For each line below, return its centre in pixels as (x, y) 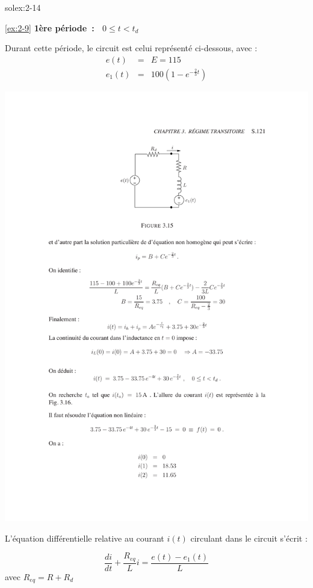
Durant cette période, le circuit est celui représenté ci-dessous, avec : (131, 48)
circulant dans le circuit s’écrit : (249, 538)
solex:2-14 (23, 7)
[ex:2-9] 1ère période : (50, 27)
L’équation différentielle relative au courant (85, 538)
